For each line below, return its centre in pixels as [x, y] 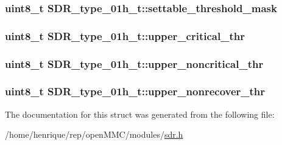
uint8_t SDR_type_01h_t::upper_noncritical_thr [134, 63]
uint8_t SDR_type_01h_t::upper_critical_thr [125, 35]
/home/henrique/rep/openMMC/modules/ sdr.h [94, 134]
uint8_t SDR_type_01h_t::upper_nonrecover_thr [135, 91]
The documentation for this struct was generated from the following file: [140, 114]
